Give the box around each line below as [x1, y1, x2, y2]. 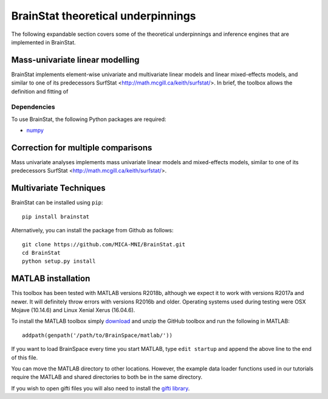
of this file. [11, 353, 38, 361]
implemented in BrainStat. [11, 38, 76, 46]
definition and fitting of [11, 88, 69, 95]
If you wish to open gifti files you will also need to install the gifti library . [11, 384, 190, 392]
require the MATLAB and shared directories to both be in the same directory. [11, 373, 203, 381]
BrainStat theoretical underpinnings [11, 9, 197, 23]
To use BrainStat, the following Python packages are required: [11, 116, 166, 123]
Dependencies [11, 103, 56, 111]
